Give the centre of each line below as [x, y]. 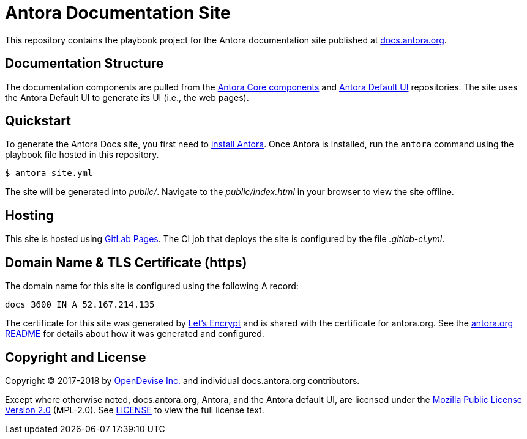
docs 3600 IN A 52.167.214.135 [80, 305]
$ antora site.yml [49, 173]
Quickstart [38, 121]
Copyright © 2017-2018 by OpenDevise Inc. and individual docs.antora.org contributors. [182, 380]
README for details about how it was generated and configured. [135, 334]
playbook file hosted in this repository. [82, 155]
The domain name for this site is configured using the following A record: [152, 286]
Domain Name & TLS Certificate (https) [126, 262]
